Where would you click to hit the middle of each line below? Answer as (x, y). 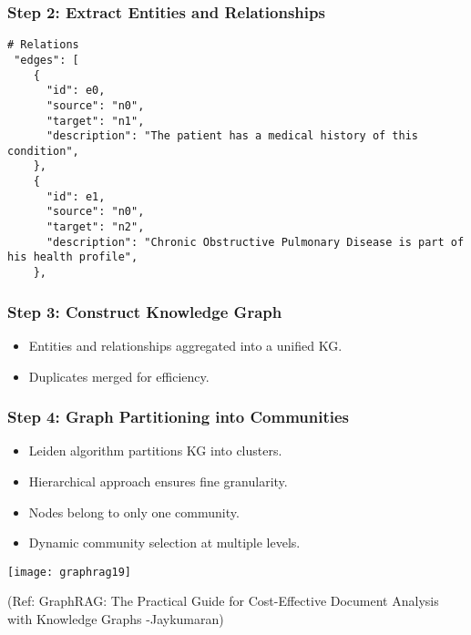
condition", (43, 151)
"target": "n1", (95, 121)
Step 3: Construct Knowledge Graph (145, 311)
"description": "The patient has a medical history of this (232, 136)
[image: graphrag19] (70, 572)
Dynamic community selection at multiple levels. (164, 543)
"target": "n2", (95, 227)
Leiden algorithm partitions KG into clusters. (155, 451)
